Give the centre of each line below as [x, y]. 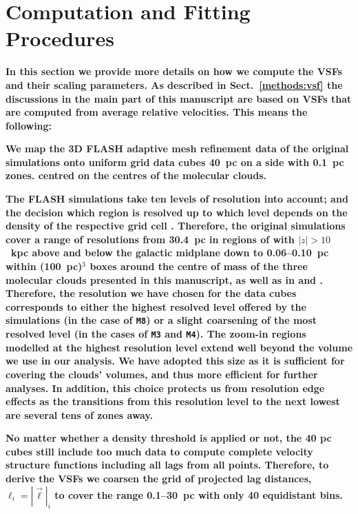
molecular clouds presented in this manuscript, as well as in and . [164, 279]
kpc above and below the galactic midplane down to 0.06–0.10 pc [170, 253]
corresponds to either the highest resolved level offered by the [156, 306]
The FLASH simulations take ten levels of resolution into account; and [177, 199]
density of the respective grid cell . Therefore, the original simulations [176, 226]
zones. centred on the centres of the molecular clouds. [136, 175]
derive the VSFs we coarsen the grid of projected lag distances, [159, 479]
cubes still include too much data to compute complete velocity [159, 451]
